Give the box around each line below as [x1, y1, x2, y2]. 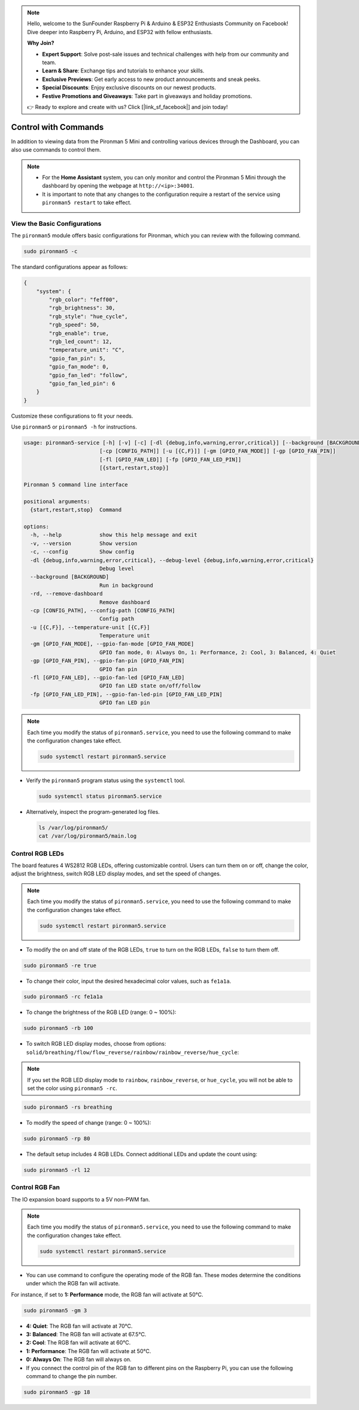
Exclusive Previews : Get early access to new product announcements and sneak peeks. [42, 76, 261, 83]
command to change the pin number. [26, 1372, 117, 1379]
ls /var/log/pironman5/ [38, 824, 109, 831]
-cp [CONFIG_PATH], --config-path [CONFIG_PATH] [30, 607, 176, 614]
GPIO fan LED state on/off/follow [99, 683, 200, 689]
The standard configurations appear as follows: [11, 264, 128, 271]
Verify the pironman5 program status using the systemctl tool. [26, 777, 185, 784]
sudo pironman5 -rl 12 [23, 1166, 90, 1173]
